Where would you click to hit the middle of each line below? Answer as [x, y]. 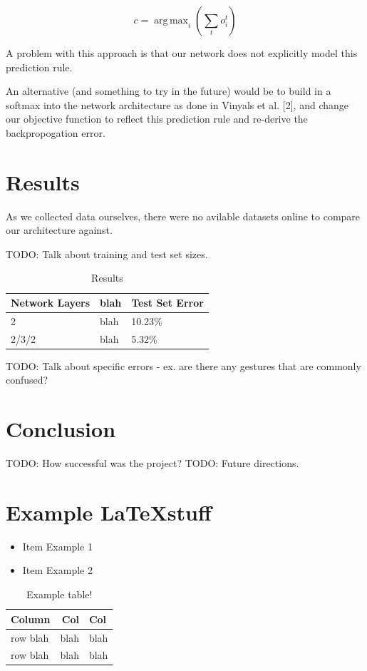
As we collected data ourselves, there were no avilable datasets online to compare [183, 216]
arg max [171, 21]
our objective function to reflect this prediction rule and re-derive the [157, 119]
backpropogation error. [56, 132]
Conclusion [61, 429]
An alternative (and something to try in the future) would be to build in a [169, 91]
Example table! [60, 594]
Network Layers [51, 303]
